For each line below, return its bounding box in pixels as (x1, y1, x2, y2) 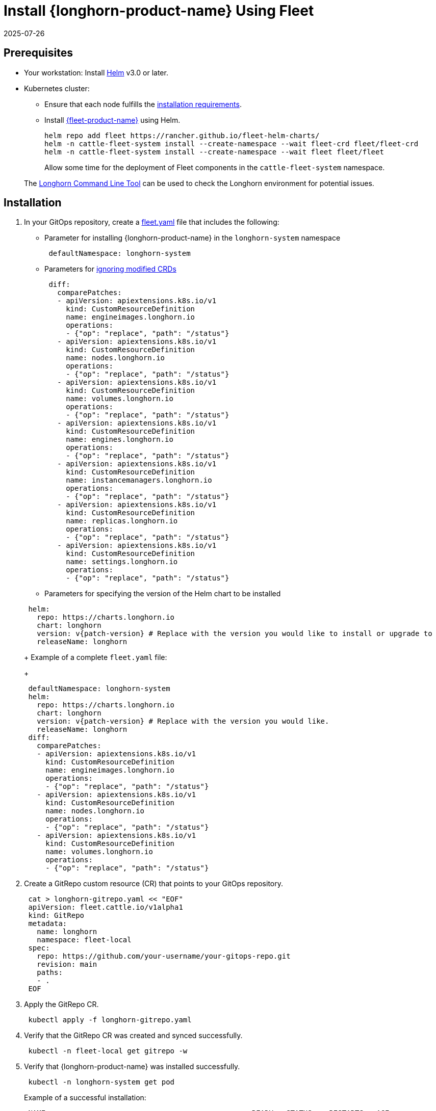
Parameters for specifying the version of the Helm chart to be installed (44, 589, 281, 598)
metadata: (28, 919, 67, 928)
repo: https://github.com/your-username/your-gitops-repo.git (37, 952, 291, 961)
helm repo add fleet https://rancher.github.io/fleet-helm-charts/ (44, 131, 320, 140)
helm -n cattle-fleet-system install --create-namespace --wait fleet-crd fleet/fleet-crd (44, 139, 419, 148)
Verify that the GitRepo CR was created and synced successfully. (24, 1031, 243, 1040)
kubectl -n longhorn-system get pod (28, 1078, 175, 1087)
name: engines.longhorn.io (66, 435, 173, 444)
